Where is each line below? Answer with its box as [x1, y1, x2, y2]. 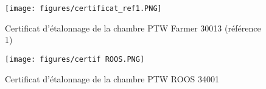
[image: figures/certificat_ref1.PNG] [5, 4, 162, 13]
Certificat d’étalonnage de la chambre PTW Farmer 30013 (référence [5, 21, 261, 34]
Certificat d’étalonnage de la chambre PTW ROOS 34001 [5, 72, 220, 85]
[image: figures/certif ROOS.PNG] [5, 54, 145, 64]
